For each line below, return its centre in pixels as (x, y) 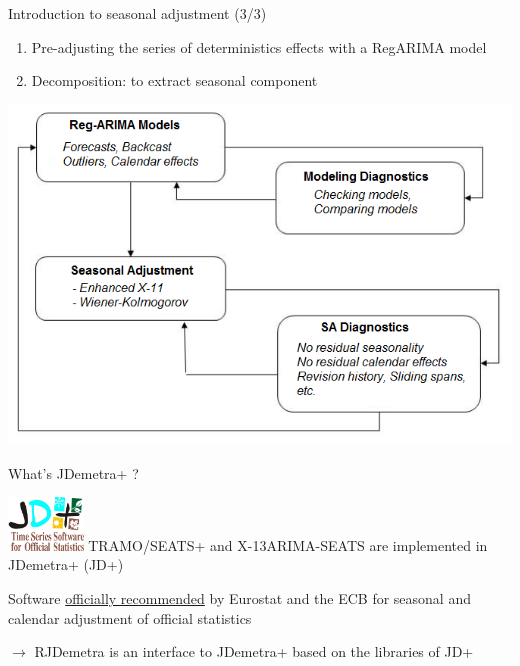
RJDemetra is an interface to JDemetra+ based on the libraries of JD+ (254, 651)
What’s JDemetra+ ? (73, 472)
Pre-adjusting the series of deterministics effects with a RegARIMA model (259, 46)
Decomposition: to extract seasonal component (174, 80)
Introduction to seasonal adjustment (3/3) (137, 13)
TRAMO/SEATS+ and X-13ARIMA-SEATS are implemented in (288, 544)
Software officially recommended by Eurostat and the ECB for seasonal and (239, 598)
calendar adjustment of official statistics (130, 617)
